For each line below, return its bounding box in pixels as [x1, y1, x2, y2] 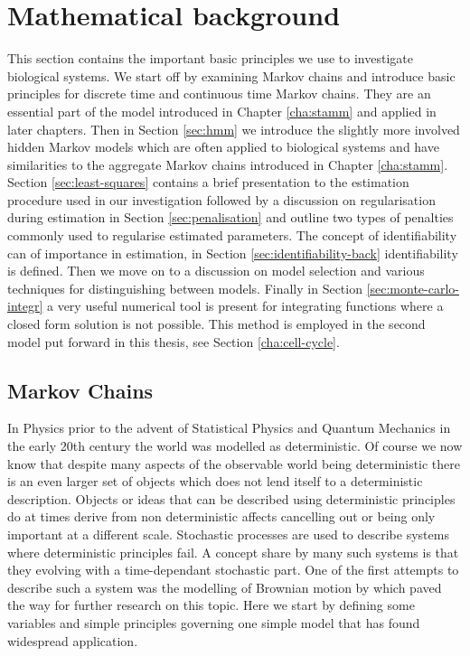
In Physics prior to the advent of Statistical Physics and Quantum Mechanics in [7, 418, 451, 437]
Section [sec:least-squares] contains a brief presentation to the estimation [7, 173, 409, 192]
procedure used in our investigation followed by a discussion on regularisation [7, 190, 436, 209]
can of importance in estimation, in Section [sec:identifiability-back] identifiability [7, 243, 458, 262]
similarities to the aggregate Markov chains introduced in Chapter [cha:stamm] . [7, 155, 448, 173]
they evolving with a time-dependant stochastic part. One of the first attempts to [7, 560, 459, 579]
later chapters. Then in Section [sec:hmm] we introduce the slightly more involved [7, 119, 460, 138]
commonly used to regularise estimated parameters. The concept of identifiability [7, 226, 457, 245]
